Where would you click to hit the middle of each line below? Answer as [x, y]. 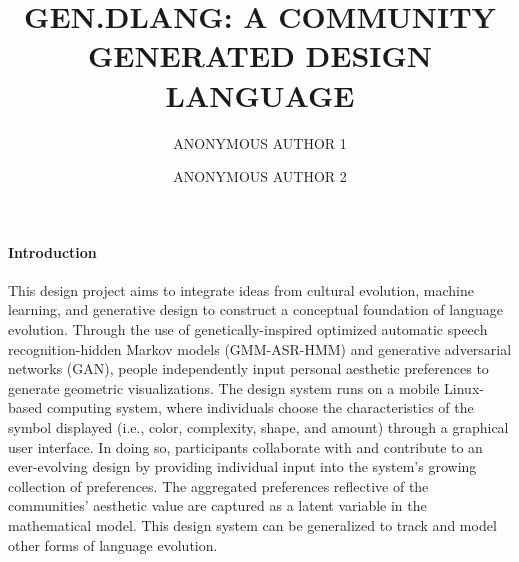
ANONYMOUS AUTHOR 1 [260, 142]
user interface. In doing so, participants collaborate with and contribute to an [245, 446]
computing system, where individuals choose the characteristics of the [260, 407]
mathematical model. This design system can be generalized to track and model [252, 525]
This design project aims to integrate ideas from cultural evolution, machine [241, 289]
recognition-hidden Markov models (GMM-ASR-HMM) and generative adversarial [260, 348]
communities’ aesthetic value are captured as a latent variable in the [217, 505]
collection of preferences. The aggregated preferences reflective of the [218, 485]
